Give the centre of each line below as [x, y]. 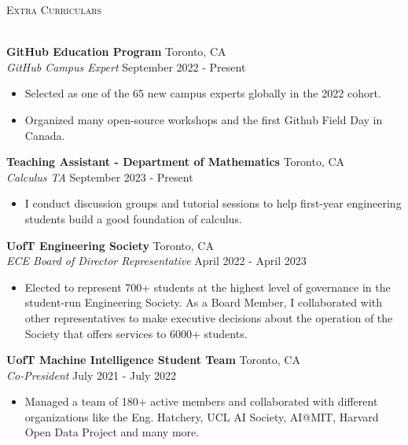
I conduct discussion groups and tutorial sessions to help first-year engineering [213, 203]
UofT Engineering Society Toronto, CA [110, 245]
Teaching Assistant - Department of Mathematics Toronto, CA [176, 162]
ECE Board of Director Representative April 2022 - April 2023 [156, 261]
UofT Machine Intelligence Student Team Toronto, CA [153, 360]
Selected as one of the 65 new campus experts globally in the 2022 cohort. [203, 93]
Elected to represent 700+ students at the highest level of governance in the [208, 287]
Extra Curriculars [54, 9]
